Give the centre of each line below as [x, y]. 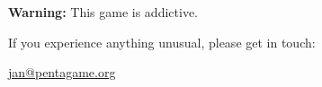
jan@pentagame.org [62, 72]
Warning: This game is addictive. [103, 12]
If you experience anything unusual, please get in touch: [162, 42]
